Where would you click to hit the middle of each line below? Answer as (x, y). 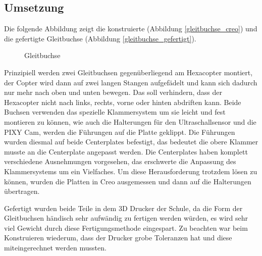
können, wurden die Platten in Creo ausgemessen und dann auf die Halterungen (128, 181)
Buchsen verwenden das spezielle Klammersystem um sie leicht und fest (115, 112)
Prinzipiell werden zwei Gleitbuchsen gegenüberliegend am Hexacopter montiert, (128, 72)
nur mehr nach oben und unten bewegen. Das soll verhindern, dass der (113, 92)
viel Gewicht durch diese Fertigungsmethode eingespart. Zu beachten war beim (126, 227)
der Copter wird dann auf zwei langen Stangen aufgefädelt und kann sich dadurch (131, 82)
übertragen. (22, 191)
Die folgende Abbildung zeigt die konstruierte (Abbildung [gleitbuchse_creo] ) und (131, 29)
